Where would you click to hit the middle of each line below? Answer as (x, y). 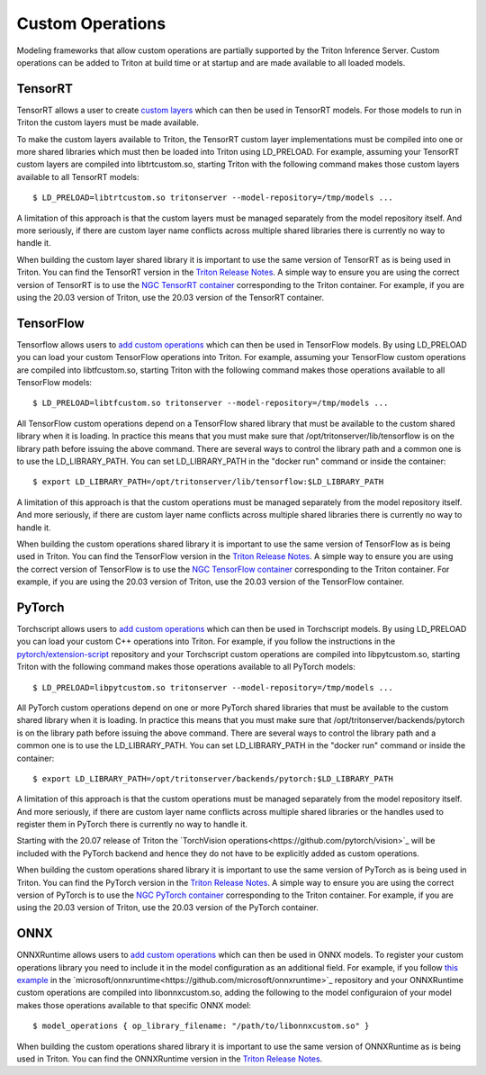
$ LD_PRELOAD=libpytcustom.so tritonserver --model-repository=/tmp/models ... (213, 687)
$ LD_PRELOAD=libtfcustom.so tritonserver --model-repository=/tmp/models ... (211, 403)
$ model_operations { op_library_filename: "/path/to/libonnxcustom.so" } (201, 1026)
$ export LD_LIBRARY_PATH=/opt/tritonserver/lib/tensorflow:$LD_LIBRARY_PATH (208, 482)
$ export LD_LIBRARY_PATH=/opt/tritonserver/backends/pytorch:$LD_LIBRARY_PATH (213, 778)
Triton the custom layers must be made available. (108, 122)
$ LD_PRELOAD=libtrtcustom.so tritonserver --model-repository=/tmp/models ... (213, 198)
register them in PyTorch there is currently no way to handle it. (132, 825)
